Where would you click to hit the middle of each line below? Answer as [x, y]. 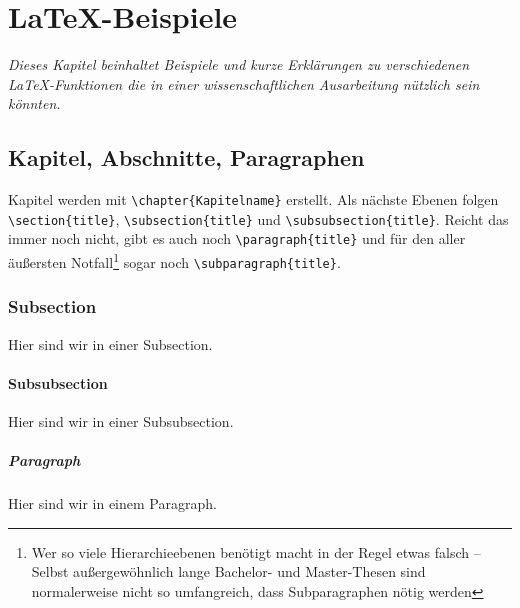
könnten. [34, 103]
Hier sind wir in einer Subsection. [110, 343]
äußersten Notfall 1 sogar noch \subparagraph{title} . [174, 260]
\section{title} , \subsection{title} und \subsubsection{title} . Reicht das [258, 218]
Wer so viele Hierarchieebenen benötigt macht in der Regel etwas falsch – [256, 551]
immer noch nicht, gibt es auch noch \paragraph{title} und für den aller [237, 238]
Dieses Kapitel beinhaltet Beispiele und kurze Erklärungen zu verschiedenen [239, 64]
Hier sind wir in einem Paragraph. [112, 503]
